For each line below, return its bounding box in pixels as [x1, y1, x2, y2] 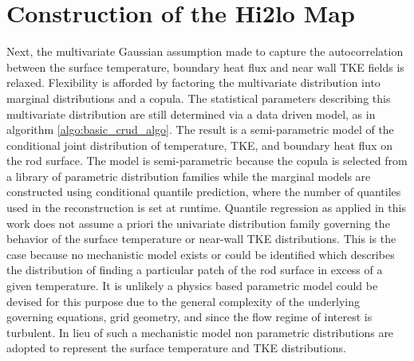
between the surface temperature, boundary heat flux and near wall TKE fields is [6, 58, 404, 75]
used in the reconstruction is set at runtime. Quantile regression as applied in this [6, 199, 406, 216]
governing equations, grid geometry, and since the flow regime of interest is [6, 308, 373, 325]
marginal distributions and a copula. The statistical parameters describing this [6, 89, 391, 106]
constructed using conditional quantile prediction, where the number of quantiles [6, 183, 401, 200]
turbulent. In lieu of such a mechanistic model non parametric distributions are [6, 324, 394, 340]
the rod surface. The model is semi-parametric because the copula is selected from [6, 152, 408, 169]
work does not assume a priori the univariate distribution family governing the [6, 214, 390, 231]
